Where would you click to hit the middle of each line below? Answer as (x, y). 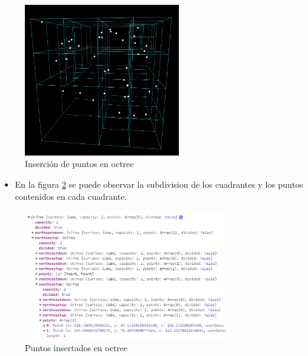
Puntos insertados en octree (76, 347)
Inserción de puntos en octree (79, 164)
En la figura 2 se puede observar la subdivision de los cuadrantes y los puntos (159, 184)
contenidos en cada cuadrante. (71, 196)
